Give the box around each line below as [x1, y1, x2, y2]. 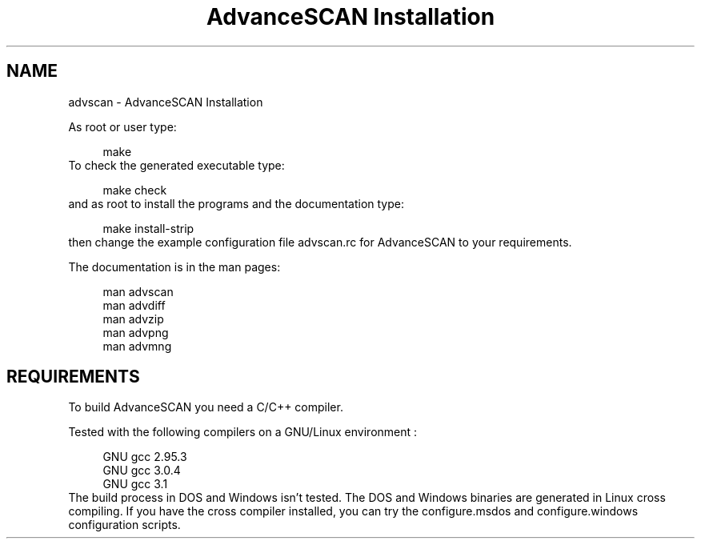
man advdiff [102, 298, 166, 312]
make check [102, 182, 167, 197]
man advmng [102, 339, 172, 353]
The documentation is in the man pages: [68, 259, 281, 274]
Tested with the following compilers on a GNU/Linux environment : [68, 425, 418, 439]
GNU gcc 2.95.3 [102, 450, 187, 464]
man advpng [102, 325, 169, 339]
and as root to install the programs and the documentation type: [68, 196, 405, 210]
